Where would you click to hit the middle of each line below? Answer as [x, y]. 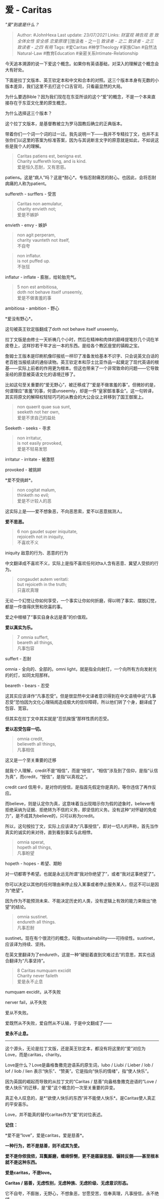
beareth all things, [35, 642]
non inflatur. [29, 255]
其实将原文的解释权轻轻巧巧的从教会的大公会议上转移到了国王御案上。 [76, 397]
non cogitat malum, [36, 490]
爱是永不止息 [30, 981]
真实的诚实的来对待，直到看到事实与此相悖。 [50, 832]
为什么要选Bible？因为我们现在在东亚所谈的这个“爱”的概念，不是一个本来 [78, 96]
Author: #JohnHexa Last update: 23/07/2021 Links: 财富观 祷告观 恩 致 [88, 35]
